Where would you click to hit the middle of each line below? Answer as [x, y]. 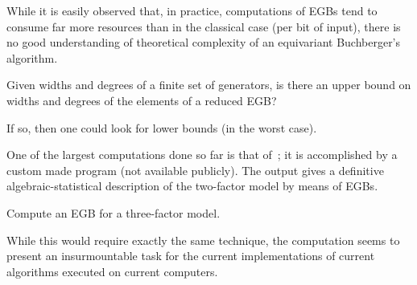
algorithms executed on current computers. [112, 271]
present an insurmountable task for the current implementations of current [191, 256]
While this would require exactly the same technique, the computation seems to [203, 240]
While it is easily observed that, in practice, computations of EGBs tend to [192, 10]
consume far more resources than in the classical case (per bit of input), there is [204, 26]
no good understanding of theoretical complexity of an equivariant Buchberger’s [204, 42]
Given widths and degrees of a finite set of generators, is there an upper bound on [209, 85]
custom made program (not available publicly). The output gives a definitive [195, 170]
